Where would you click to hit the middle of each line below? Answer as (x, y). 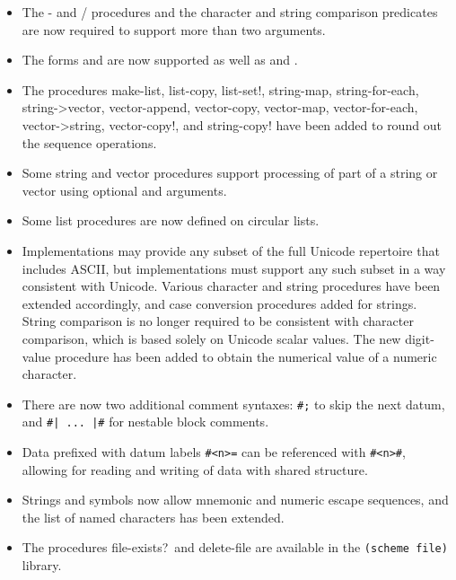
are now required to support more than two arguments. (174, 29)
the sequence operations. (89, 142)
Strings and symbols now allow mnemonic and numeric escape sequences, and (235, 500)
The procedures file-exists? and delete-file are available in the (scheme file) (235, 547)
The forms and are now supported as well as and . (160, 60)
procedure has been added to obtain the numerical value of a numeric (246, 356)
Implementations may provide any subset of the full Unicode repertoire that (231, 250)
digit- (420, 338)
